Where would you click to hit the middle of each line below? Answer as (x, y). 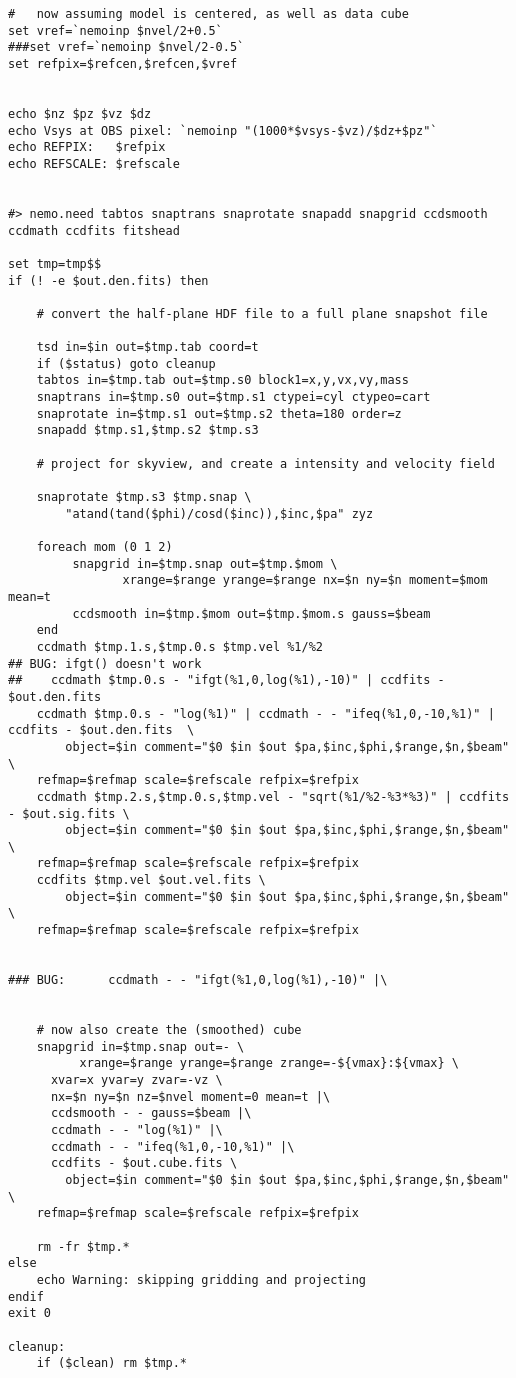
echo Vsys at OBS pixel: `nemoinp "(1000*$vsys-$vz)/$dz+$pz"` (223, 130)
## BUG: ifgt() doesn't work (105, 663)
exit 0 (29, 1313)
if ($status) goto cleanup (126, 363)
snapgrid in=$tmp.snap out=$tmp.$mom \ (205, 563)
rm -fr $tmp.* (83, 1246)
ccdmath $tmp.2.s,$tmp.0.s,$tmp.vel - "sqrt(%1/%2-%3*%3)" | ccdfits (273, 796)
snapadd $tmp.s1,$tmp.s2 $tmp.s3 (147, 430)
